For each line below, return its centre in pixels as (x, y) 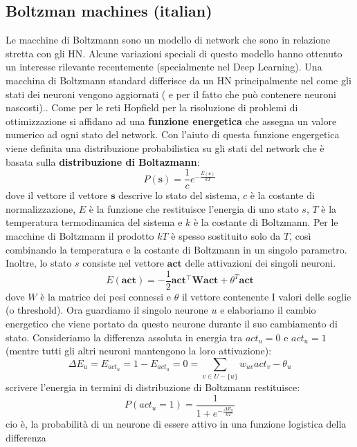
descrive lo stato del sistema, (179, 195)
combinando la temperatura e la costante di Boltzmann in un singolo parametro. (176, 249)
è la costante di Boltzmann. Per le (266, 222)
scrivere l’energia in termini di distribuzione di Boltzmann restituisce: (153, 387)
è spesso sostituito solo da (226, 235)
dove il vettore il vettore (57, 195)
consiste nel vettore (123, 263)
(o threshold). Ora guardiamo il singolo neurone (107, 310)
